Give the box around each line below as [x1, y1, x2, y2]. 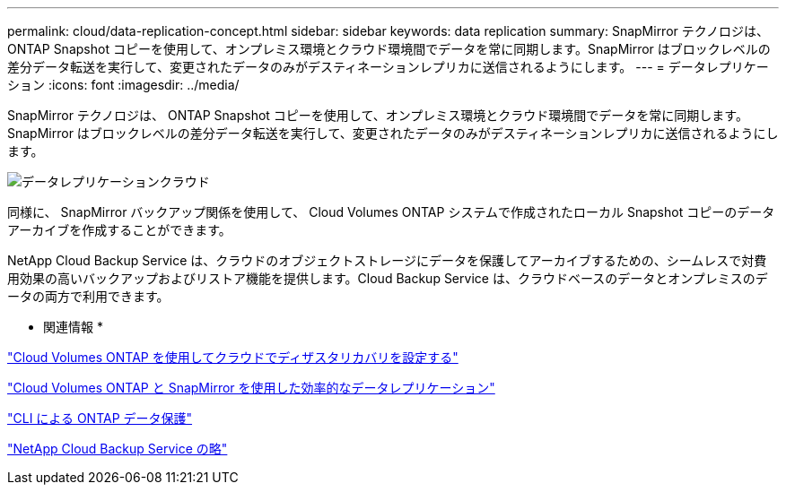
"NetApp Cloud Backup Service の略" [7, 441, 228, 456]
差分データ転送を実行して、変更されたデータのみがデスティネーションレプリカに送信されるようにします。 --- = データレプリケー [7, 59, 769, 74]
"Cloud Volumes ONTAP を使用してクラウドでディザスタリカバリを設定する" [7, 350, 458, 365]
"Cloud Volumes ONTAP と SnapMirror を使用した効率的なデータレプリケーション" [7, 380, 495, 395]
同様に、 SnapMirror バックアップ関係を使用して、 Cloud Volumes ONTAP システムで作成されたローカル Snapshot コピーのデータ [7, 204, 775, 220]
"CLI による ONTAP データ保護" [7, 410, 193, 426]
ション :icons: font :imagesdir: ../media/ [7, 77, 240, 92]
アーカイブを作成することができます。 [7, 222, 231, 237]
